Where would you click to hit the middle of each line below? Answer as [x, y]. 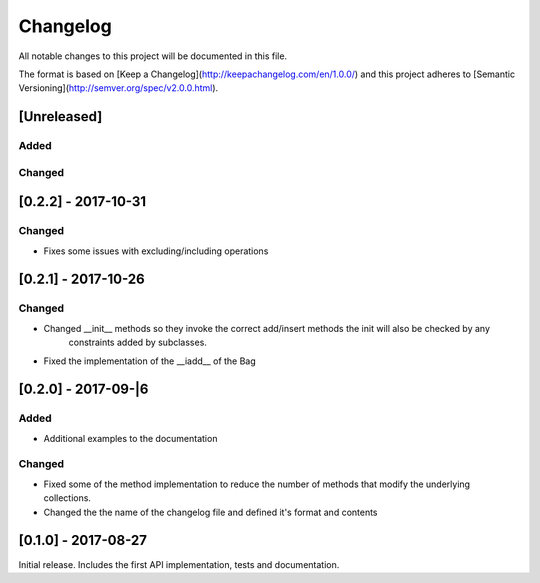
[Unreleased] [60, 116]
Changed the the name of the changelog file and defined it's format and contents [211, 512]
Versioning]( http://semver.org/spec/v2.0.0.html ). [118, 88]
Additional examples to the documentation [130, 438]
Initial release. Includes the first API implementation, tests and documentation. [179, 564]
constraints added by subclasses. [137, 342]
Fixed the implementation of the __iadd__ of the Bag [150, 361]
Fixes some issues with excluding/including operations [156, 251]
